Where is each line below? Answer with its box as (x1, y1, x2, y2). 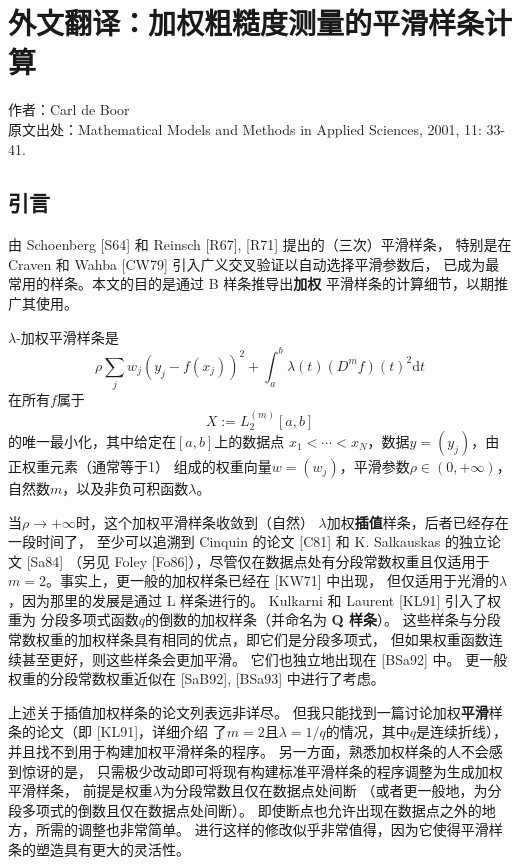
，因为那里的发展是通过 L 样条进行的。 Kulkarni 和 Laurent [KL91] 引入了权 (8, 589, 502, 610)
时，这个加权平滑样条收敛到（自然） (75, 511, 314, 532)
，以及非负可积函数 (62, 477, 189, 498)
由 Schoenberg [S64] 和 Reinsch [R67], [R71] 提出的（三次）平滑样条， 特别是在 (8, 234, 512, 255)
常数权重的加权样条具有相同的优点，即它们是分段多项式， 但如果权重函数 (8, 629, 489, 650)
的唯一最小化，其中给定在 (8, 430, 176, 451)
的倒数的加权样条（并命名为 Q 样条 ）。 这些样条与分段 (144, 609, 501, 630)
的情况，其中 (325, 721, 410, 742)
